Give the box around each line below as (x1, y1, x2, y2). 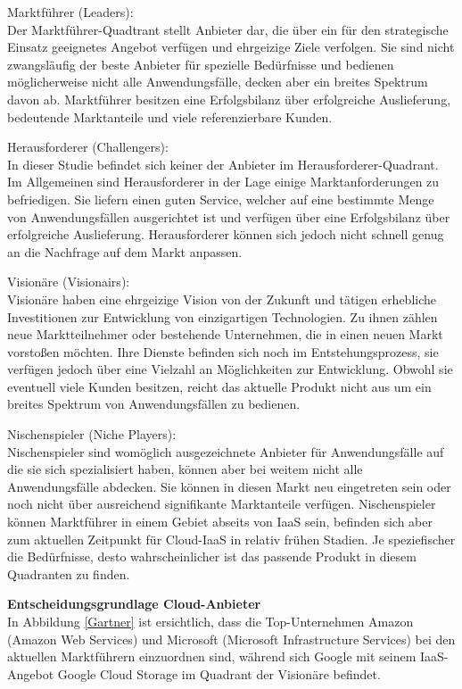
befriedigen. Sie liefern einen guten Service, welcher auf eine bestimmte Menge (7, 189, 434, 208)
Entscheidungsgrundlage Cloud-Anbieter (7, 594, 261, 613)
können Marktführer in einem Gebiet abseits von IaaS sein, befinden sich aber (7, 512, 433, 531)
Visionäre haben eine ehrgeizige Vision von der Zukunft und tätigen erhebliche (7, 289, 437, 308)
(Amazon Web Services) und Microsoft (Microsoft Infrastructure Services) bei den (7, 629, 456, 648)
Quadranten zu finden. (7, 564, 130, 583)
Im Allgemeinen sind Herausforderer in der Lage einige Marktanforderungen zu (7, 172, 440, 191)
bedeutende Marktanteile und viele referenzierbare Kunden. (7, 107, 333, 126)
